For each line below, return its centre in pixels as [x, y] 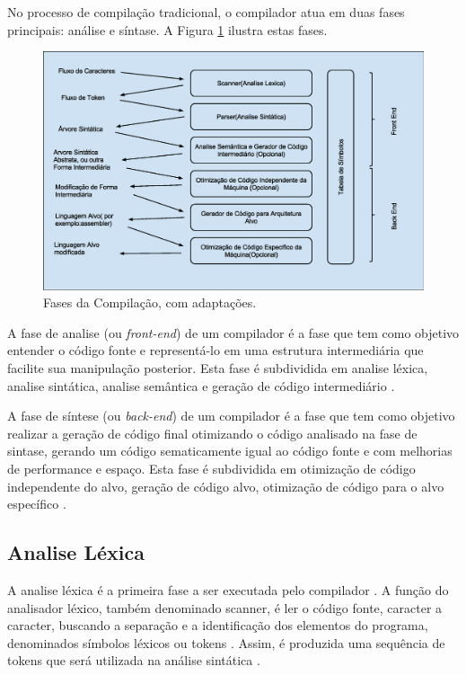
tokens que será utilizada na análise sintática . [134, 660]
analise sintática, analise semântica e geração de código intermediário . [201, 385]
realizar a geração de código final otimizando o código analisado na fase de [212, 433]
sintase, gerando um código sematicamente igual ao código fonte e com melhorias [230, 451]
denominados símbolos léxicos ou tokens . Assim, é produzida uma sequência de [226, 642]
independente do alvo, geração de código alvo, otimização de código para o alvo [226, 486]
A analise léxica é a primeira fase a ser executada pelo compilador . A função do [228, 589]
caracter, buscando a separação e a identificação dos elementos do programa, [218, 625]
